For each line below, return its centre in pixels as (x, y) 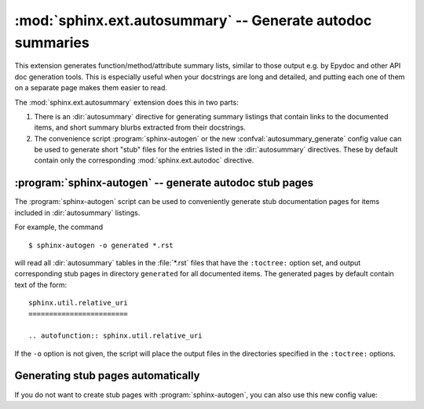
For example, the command (59, 227)
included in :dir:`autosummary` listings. (77, 213)
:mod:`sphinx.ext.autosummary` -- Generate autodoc (193, 20)
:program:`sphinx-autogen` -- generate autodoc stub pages (164, 183)
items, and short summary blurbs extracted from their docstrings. (140, 128)
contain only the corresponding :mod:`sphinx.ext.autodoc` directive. (144, 160)
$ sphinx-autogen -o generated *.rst (101, 245)
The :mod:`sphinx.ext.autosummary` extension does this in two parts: (126, 102)
